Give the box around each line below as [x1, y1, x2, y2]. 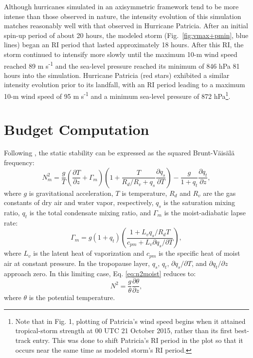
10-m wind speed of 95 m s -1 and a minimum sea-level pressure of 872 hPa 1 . [4, 90, 231, 101]
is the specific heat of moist [158, 248, 240, 258]
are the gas [203, 188, 236, 198]
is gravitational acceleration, [29, 188, 113, 198]
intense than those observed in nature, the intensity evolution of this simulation [4, 11, 241, 21]
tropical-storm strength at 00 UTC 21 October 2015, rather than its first [15, 325, 233, 336]
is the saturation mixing [163, 197, 235, 207]
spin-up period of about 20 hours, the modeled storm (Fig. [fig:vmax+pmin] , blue [4, 30, 249, 40]
